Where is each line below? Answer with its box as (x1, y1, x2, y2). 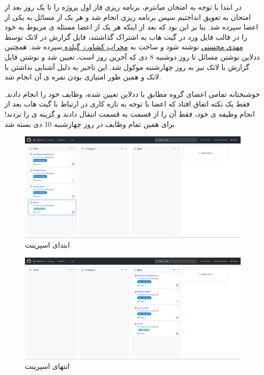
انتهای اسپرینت (25, 361, 70, 371)
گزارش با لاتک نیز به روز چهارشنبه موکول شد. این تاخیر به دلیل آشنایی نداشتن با (5, 61, 250, 72)
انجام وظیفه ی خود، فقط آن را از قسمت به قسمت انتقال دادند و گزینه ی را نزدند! (5, 108, 255, 119)
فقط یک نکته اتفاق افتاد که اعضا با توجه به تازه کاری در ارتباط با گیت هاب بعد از (5, 98, 250, 109)
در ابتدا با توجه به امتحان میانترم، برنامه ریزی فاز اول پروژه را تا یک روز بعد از (5, 2, 242, 12)
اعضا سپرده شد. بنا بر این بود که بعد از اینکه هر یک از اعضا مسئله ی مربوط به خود (5, 21, 258, 32)
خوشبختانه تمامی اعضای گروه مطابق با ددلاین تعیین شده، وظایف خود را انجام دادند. (5, 88, 260, 99)
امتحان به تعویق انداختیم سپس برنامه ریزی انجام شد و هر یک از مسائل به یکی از (5, 11, 251, 22)
